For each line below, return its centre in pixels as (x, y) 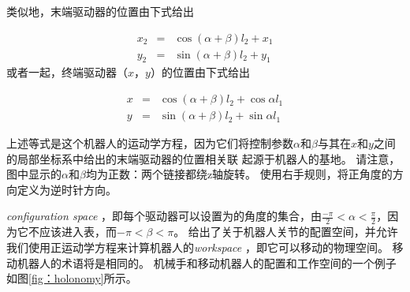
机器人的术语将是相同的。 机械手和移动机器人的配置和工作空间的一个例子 (207, 262)
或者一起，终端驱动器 (61, 72)
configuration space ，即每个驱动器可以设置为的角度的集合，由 (164, 216)
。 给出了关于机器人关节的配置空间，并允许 (286, 232)
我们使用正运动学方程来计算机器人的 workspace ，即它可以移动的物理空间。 (198, 247)
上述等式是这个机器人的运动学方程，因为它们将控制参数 (150, 143)
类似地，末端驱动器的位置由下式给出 (100, 11)
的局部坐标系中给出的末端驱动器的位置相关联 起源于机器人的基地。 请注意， (203, 158)
